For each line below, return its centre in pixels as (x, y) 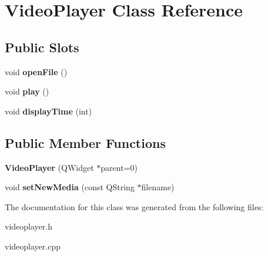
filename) (158, 187)
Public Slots (42, 47)
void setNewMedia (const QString (70, 187)
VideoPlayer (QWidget (49, 167)
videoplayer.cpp (33, 246)
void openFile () (36, 71)
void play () (27, 91)
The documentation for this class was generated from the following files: (134, 206)
